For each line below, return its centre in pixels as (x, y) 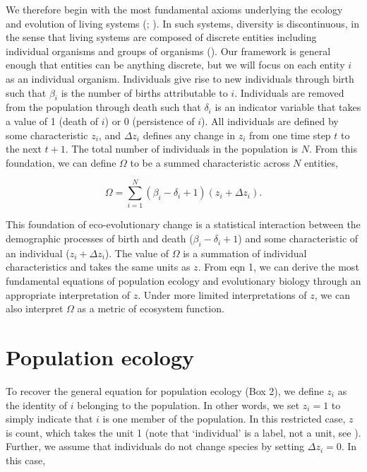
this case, (26, 460)
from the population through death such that (103, 107)
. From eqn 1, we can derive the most (278, 267)
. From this (333, 149)
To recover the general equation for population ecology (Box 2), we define (165, 390)
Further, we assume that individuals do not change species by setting (155, 446)
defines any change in (189, 135)
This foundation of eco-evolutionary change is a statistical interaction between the (183, 224)
